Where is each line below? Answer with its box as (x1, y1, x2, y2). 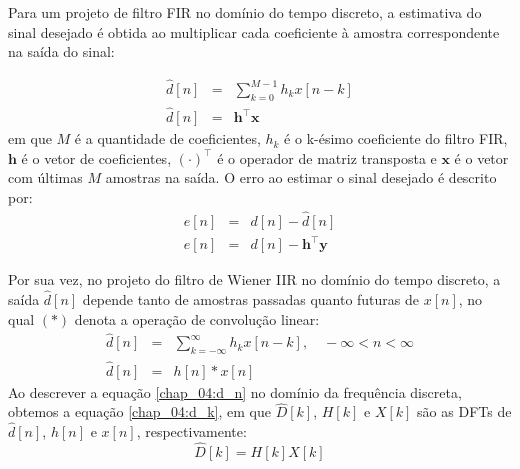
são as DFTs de (417, 401, 512, 422)
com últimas (8, 167, 83, 188)
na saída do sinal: (8, 41, 115, 62)
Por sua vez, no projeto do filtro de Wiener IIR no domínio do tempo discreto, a (8, 269, 501, 290)
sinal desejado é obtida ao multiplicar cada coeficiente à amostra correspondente (8, 21, 500, 42)
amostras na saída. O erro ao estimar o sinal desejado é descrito (105, 167, 497, 188)
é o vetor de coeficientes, (21, 147, 172, 168)
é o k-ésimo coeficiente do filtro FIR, (284, 128, 508, 149)
